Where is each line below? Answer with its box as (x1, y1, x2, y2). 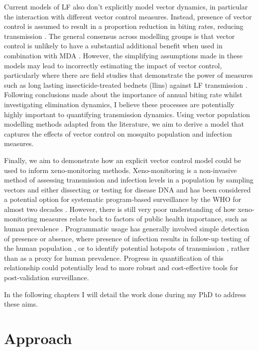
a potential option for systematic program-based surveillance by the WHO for (4, 194, 242, 204)
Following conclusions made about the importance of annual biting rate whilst (4, 89, 243, 100)
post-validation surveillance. (4, 272, 89, 283)
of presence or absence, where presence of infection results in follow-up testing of (4, 233, 250, 243)
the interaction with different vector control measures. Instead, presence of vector (4, 11, 252, 21)
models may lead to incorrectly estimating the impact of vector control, (4, 60, 222, 70)
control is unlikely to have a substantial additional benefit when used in (4, 40, 223, 51)
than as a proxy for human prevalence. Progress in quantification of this (4, 252, 224, 263)
